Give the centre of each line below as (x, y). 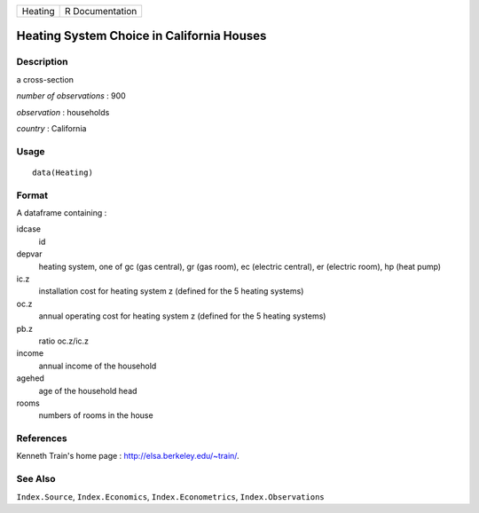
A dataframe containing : (62, 213)
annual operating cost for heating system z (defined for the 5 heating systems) (182, 316)
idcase (29, 229)
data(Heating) (63, 172)
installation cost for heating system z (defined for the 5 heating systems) (171, 291)
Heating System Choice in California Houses (141, 36)
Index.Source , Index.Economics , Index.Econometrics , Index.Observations (170, 496)
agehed (30, 378)
